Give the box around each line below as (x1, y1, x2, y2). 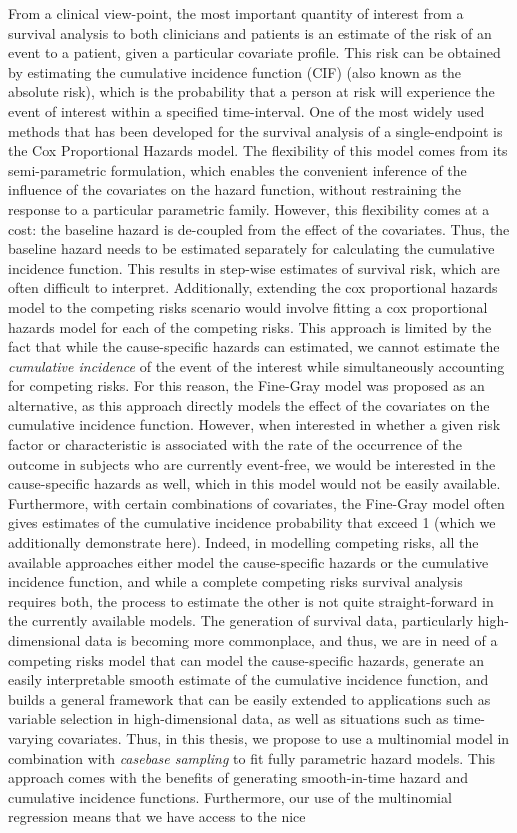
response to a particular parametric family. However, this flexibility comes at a (8, 198, 490, 219)
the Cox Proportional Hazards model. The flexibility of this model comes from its (8, 140, 508, 161)
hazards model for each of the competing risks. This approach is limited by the (8, 316, 492, 337)
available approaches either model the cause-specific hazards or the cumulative (8, 551, 489, 572)
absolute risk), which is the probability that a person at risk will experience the (8, 81, 495, 102)
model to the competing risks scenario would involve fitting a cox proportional (8, 296, 488, 317)
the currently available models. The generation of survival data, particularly (8, 610, 474, 631)
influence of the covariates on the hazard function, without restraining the (8, 179, 462, 200)
